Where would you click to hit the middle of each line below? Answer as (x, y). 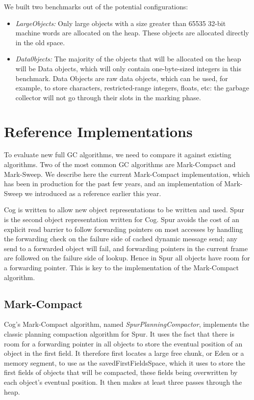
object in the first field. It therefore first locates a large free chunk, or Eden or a (124, 353)
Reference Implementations (98, 131)
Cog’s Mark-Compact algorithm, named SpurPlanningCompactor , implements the (127, 324)
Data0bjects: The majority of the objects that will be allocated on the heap (128, 59)
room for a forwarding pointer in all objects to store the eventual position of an (123, 343)
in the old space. (40, 42)
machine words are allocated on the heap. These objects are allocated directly (132, 33)
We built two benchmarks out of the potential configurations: (96, 6)
